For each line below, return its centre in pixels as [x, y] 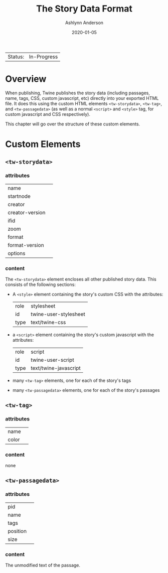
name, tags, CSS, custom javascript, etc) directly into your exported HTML [82, 98]
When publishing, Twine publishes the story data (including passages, [78, 93]
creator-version [27, 212]
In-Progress [44, 57]
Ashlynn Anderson [84, 23]
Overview [26, 79]
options [17, 253]
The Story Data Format [84, 9]
